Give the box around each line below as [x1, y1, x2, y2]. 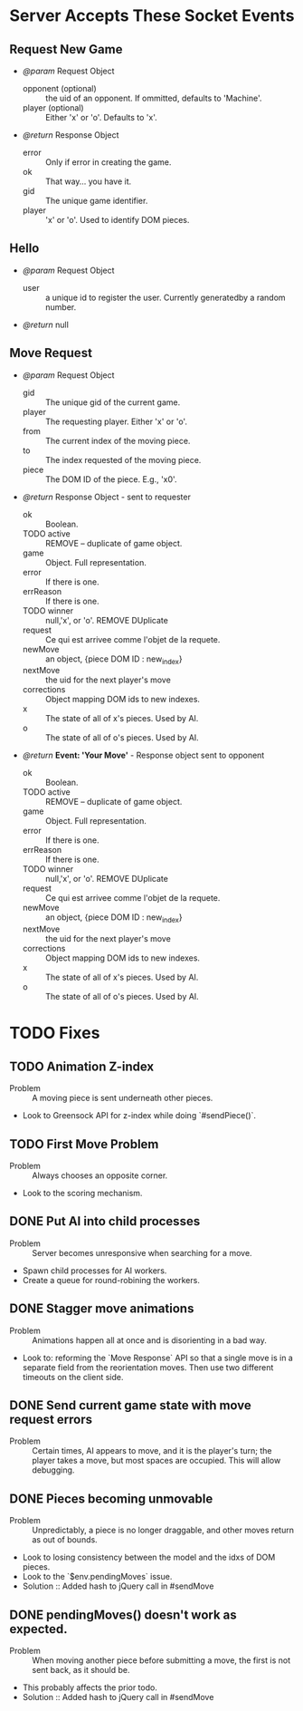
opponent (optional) [22, 83, 97, 93]
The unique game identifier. [44, 196, 148, 206]
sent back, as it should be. [32, 1665, 130, 1676]
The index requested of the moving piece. [44, 454, 202, 465]
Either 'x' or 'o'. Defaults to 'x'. [44, 112, 158, 122]
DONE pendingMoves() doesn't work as [9, 1607, 237, 1622]
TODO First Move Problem [9, 1136, 159, 1152]
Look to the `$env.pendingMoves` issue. [22, 1571, 173, 1582]
